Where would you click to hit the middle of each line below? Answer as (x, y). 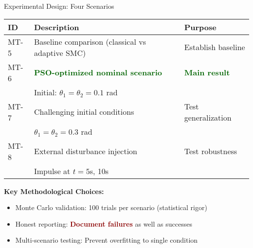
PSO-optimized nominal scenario (98, 72)
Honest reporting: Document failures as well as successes (104, 223)
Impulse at (52, 171)
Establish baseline (215, 47)
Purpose (200, 27)
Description (56, 27)
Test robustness (211, 151)
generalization (208, 117)
